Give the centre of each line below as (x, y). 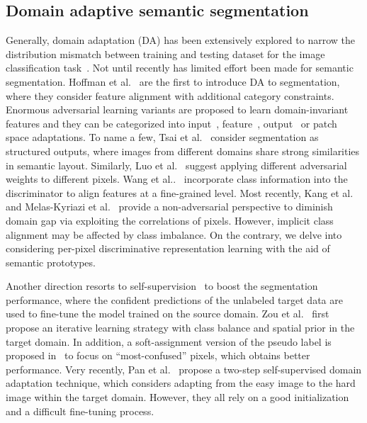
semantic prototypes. (51, 262)
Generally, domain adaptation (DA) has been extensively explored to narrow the (180, 40)
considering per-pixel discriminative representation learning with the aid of (168, 248)
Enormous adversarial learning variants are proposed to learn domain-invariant (177, 109)
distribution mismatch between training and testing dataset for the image (165, 53)
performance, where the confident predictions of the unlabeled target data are (174, 299)
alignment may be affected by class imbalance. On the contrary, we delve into (174, 234)
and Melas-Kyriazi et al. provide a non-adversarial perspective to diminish (169, 207)
